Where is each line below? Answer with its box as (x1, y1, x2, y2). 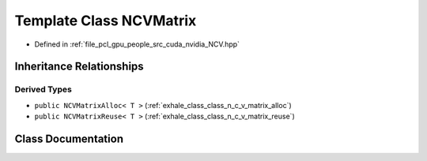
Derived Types (14, 84, 73, 95)
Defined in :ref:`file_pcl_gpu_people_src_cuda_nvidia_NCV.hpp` (34, 39, 240, 49)
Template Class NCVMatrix (14, 12, 197, 29)
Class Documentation (14, 132, 124, 145)
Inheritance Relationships (14, 60, 144, 73)
